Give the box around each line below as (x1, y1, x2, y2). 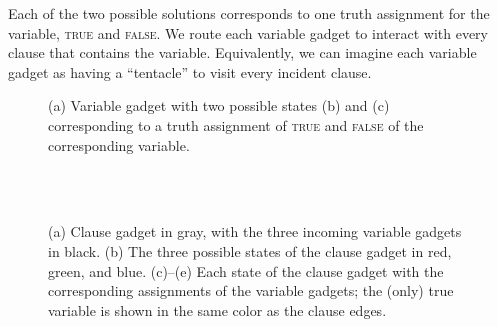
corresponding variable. (48, 134, 190, 155)
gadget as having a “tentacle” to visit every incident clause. (8, 61, 372, 82)
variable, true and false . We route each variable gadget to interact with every (8, 22, 488, 43)
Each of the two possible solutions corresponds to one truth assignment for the (8, 3, 490, 23)
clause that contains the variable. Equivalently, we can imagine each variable (8, 42, 477, 63)
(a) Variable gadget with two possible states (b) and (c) (48, 95, 390, 116)
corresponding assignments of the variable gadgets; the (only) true (48, 280, 454, 301)
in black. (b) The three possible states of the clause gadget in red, (48, 240, 452, 261)
